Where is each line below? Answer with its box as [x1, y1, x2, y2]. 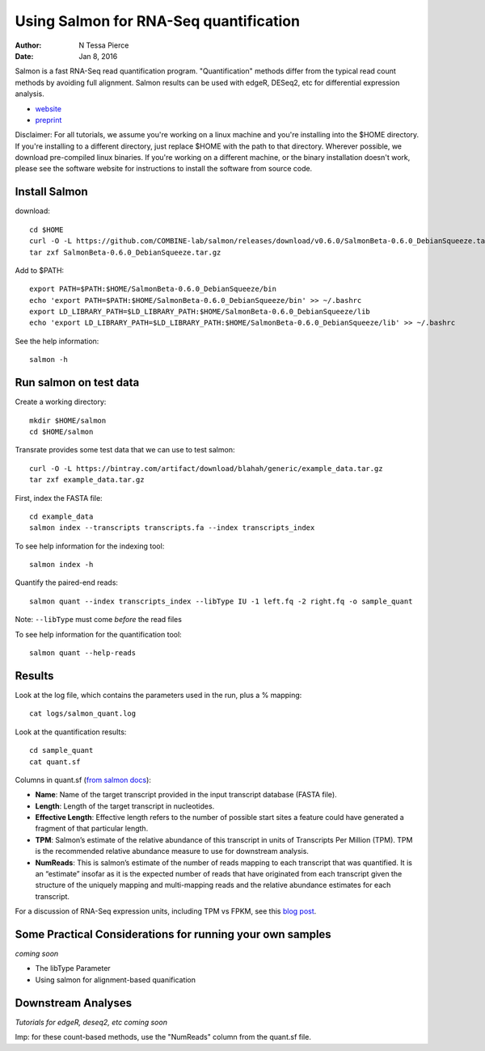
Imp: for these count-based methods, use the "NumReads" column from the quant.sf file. [15, 1032, 311, 1042]
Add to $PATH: [15, 265, 65, 275]
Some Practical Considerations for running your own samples [15, 927, 331, 941]
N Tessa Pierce [78, 40, 129, 50]
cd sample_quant [29, 746, 94, 755]
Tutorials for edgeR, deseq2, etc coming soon [15, 1017, 167, 1027]
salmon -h [29, 355, 68, 364]
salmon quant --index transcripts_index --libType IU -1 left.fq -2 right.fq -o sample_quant [29, 596, 413, 606]
